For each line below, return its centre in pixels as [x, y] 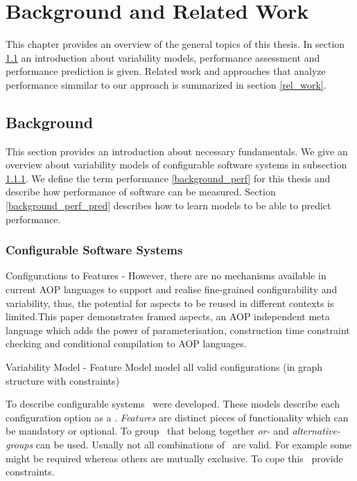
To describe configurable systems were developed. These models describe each [173, 404]
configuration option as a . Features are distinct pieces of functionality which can [177, 417]
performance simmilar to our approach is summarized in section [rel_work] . [166, 84]
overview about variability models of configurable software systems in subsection [176, 165]
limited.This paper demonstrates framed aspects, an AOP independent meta [168, 316]
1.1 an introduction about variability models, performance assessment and [163, 57]
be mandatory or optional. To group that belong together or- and [147, 431]
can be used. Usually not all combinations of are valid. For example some [194, 445]
